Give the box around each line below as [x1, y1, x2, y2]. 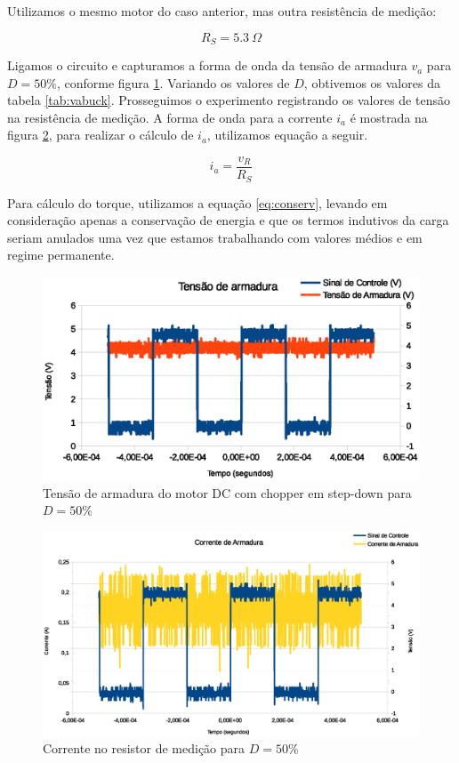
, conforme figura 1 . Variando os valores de [56, 73, 290, 92]
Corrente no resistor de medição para [43, 739, 246, 758]
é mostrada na [350, 108, 428, 126]
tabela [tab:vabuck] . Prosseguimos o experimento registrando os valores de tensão [7, 91, 450, 109]
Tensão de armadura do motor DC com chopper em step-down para [43, 483, 412, 502]
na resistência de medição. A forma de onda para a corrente [7, 108, 333, 126]
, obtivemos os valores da [303, 73, 440, 92]
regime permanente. [7, 245, 115, 264]
